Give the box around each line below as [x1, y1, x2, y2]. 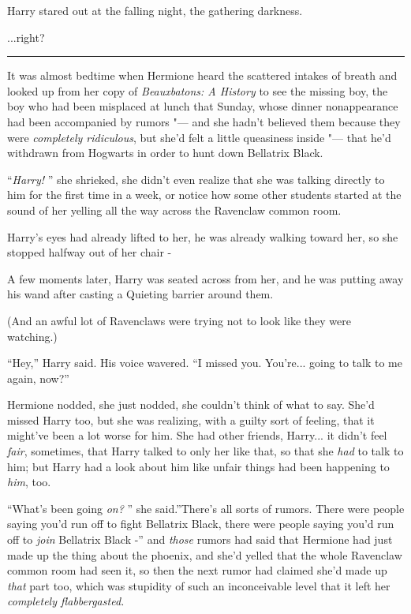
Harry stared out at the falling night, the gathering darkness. [7, 2, 303, 18]
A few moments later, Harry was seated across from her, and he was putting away [7, 270, 404, 286]
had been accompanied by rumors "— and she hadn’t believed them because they [7, 113, 401, 129]
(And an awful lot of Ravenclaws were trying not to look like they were [7, 312, 351, 328]
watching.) [7, 328, 58, 344]
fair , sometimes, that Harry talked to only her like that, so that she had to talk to [7, 443, 404, 459]
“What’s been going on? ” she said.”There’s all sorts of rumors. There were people [7, 500, 405, 516]
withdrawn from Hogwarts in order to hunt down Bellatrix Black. [7, 144, 323, 161]
